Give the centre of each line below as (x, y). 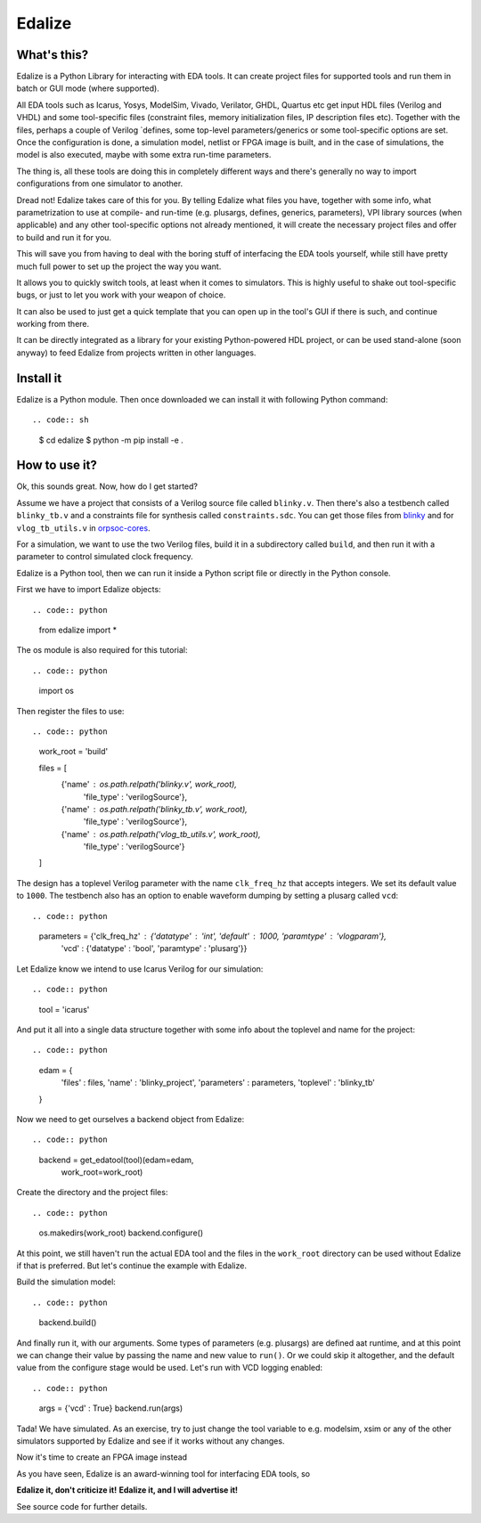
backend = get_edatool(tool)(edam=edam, (116, 1160)
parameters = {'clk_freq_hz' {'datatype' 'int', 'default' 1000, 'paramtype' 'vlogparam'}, (213, 936)
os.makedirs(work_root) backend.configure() (121, 1233)
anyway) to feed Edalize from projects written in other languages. (136, 353)
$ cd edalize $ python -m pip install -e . (111, 440)
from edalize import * (78, 630)
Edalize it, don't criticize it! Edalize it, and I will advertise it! (127, 1490)
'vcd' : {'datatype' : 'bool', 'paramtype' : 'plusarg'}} (154, 949)
